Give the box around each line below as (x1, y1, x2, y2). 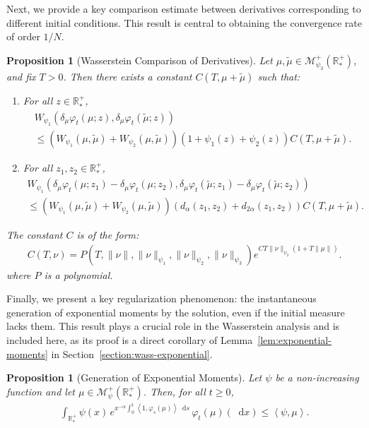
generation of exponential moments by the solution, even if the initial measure (6, 304, 345, 319)
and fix (6, 69, 36, 84)
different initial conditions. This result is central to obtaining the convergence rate (6, 15, 362, 30)
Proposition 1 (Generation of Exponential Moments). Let (6, 370, 262, 385)
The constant (6, 227, 63, 242)
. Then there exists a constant (63, 69, 192, 84)
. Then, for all (143, 384, 206, 398)
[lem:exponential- (257, 332, 332, 347)
